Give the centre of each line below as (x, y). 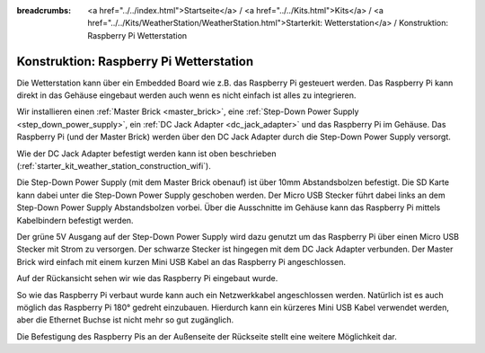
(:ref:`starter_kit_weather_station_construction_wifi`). (114, 166)
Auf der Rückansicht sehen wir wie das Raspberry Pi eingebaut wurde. (147, 278)
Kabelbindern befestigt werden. (75, 220)
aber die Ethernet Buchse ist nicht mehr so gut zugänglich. (125, 320)
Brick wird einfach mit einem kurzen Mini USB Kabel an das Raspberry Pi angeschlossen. (181, 261)
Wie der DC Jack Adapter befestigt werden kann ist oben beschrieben (146, 154)
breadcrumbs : (44, 10)
